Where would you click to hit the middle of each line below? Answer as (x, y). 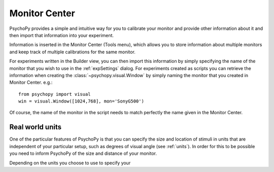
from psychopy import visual (55, 94)
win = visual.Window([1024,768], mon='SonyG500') (81, 101)
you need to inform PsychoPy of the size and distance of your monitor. (83, 153)
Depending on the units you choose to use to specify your (70, 163)
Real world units (36, 127)
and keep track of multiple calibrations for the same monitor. (72, 52)
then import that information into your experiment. (62, 35)
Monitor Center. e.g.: (31, 82)
